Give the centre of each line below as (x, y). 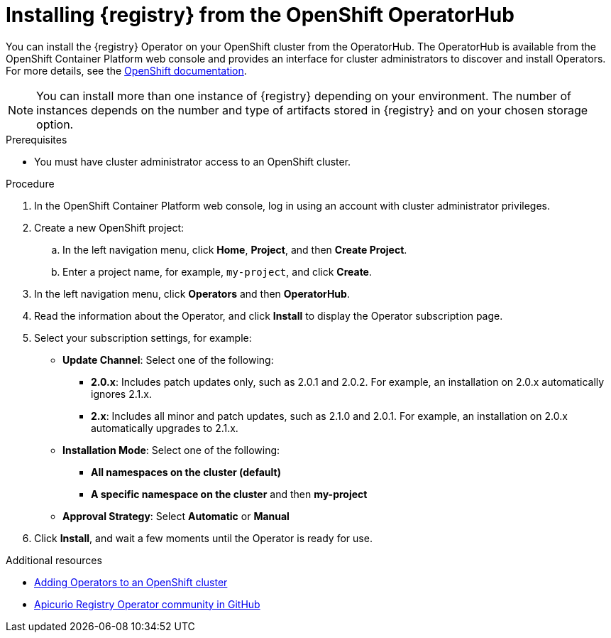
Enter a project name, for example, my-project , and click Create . (218, 271)
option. (55, 124)
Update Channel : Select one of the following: (168, 359)
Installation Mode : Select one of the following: (171, 450)
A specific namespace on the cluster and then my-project (229, 494)
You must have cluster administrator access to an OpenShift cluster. (193, 161)
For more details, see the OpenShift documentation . (126, 70)
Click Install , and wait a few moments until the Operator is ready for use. (203, 538)
